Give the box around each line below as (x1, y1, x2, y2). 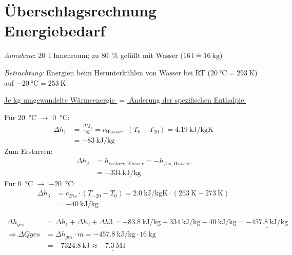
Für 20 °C (4, 111, 37, 122)
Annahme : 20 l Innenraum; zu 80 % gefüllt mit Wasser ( (4, 50, 183, 61)
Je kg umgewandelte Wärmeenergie (4, 94, 115, 105)
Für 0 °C (4, 178, 33, 188)
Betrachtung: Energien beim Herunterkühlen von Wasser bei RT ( (4, 67, 210, 77)
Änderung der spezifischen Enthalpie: (129, 94, 246, 105)
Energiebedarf (4, 20, 106, 41)
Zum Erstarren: (4, 146, 53, 156)
